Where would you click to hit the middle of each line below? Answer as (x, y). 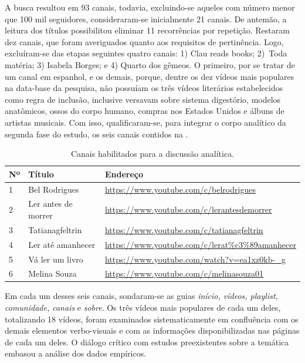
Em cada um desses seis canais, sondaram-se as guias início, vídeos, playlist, (141, 296)
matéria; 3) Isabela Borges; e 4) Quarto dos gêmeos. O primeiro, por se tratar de (150, 64)
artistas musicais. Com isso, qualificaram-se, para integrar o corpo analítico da (145, 122)
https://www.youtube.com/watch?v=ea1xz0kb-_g (195, 259)
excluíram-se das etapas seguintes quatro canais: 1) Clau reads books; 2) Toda (146, 53)
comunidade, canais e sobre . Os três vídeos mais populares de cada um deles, (143, 307)
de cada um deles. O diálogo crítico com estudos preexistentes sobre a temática (147, 342)
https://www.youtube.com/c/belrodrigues (180, 189)
